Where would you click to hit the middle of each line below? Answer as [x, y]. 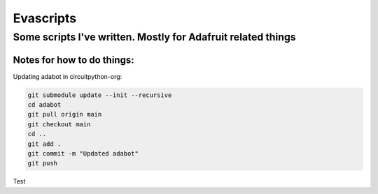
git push [43, 163]
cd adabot [44, 105]
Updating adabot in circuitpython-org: [68, 76]
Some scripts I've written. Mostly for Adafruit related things [155, 37]
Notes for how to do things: [73, 60]
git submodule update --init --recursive [100, 95]
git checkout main [59, 124]
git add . [44, 144]
